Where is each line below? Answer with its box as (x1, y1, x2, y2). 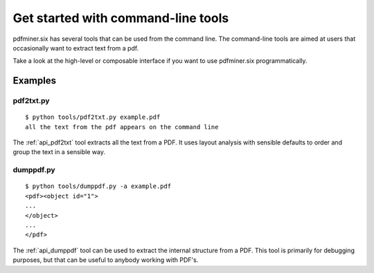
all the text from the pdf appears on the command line (25, 123, 219, 131)
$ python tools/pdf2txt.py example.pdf (25, 113, 161, 121)
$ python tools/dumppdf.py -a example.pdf (25, 182, 172, 190)
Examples (12, 75, 57, 86)
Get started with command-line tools (12, 10, 229, 26)
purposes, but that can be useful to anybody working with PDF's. (12, 256, 199, 264)
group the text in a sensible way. (12, 148, 105, 156)
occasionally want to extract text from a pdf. (12, 44, 139, 52)
